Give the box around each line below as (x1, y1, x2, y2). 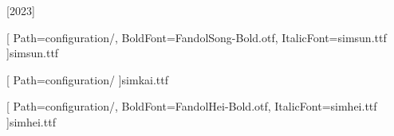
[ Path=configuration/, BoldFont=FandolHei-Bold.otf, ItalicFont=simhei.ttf (6, 98, 377, 115)
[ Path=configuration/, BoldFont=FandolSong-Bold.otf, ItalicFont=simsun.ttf (6, 29, 387, 45)
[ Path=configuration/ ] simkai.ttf (6, 71, 168, 87)
